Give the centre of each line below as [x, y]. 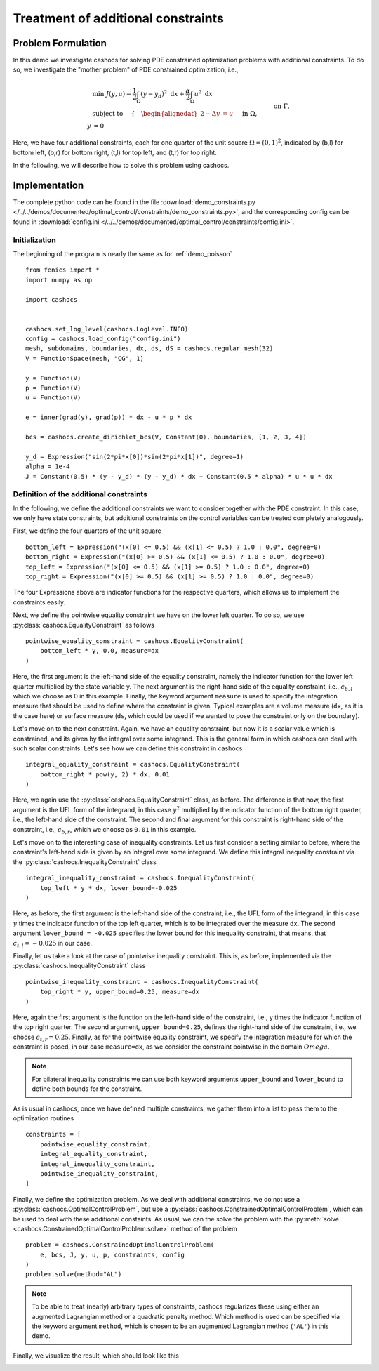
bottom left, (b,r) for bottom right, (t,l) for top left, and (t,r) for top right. [115, 152]
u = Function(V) [53, 398]
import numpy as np [59, 280]
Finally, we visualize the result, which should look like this [96, 1356]
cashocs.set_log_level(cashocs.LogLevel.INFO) [107, 329]
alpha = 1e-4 [48, 466]
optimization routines [44, 1118]
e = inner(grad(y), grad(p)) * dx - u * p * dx [109, 417]
